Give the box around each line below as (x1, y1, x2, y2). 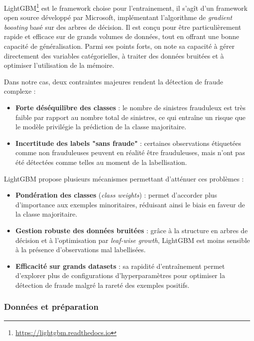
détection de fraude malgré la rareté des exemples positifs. (15, 280, 190, 290)
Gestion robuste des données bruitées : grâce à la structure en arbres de (15, 225, 248, 235)
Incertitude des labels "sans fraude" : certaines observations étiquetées (15, 138, 241, 148)
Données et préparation (4, 301, 99, 313)
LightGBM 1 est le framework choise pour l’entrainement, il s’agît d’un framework (4, 1, 248, 13)
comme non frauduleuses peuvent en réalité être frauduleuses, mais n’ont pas (15, 147, 245, 158)
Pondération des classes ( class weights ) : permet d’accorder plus (15, 190, 217, 200)
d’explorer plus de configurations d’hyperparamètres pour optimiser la (15, 270, 225, 281)
